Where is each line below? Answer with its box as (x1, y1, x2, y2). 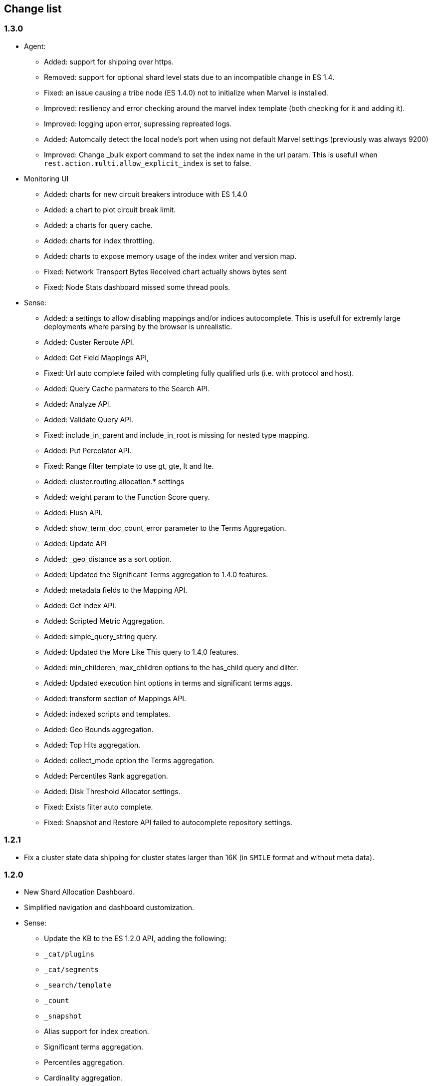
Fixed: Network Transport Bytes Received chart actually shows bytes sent (44, 267, 287, 276)
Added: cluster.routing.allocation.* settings (44, 477, 185, 486)
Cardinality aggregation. (44, 1074, 123, 1083)
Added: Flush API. (44, 508, 103, 517)
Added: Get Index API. (44, 601, 117, 610)
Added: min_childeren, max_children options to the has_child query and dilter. (44, 663, 298, 672)
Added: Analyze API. (44, 399, 111, 408)
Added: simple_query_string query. (44, 632, 158, 641)
